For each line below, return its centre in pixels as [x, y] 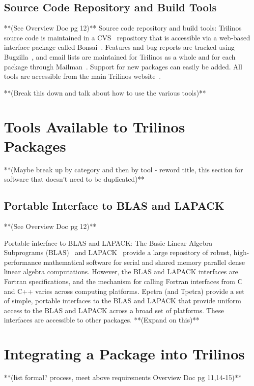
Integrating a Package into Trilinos [125, 354]
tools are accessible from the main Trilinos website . [83, 76]
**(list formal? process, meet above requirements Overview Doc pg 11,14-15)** [123, 377]
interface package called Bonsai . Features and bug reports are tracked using [119, 47]
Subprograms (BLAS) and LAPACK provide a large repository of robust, [118, 252]
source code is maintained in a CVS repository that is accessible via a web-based [127, 37]
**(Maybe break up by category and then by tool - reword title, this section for [124, 169]
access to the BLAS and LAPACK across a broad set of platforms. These [114, 310]
